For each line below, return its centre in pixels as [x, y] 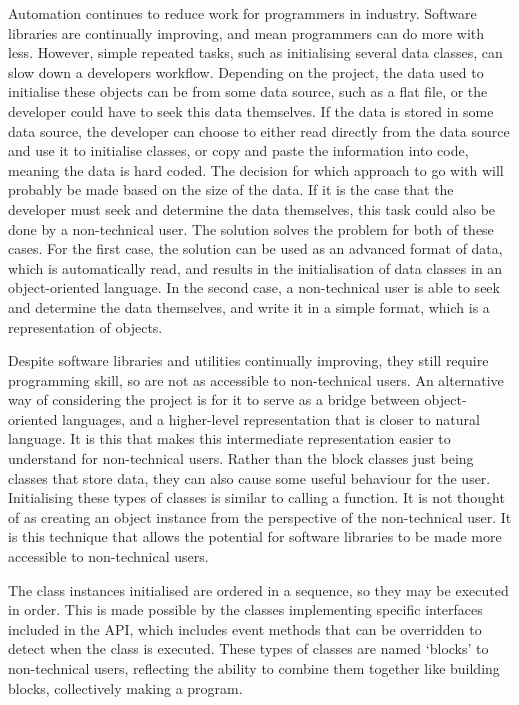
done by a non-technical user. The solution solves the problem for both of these [251, 228]
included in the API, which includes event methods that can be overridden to [245, 628]
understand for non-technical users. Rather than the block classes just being [241, 458]
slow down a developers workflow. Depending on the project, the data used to [246, 71]
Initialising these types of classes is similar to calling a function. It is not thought [256, 497]
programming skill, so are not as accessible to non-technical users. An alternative [256, 379]
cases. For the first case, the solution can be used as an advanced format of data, [255, 248]
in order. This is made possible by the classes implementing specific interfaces [245, 609]
